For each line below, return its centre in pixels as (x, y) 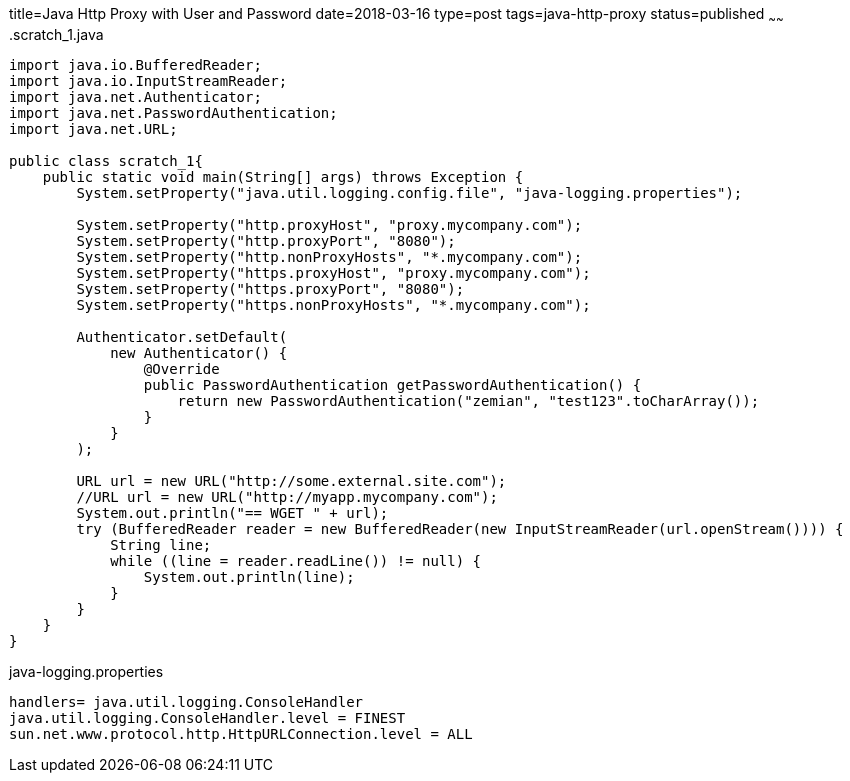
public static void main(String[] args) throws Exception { (283, 176)
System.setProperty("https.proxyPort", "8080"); (270, 288)
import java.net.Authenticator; (135, 96)
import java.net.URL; (93, 128)
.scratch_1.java (56, 34)
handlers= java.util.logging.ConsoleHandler (186, 701)
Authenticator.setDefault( (182, 336)
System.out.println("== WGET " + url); (232, 512)
